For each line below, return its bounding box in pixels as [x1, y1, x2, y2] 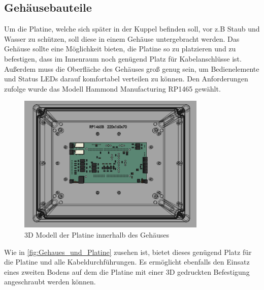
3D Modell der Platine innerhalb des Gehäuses [24, 229, 170, 240]
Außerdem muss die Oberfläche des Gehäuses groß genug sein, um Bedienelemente [4, 63, 259, 74]
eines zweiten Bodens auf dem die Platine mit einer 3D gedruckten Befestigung [4, 266, 250, 277]
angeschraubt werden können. [4, 276, 96, 287]
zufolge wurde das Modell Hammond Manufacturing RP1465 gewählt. [4, 83, 221, 94]
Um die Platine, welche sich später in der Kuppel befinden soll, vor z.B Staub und [4, 23, 260, 34]
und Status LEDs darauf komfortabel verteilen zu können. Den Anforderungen [4, 73, 248, 84]
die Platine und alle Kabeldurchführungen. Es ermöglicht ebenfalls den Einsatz [4, 256, 250, 267]
